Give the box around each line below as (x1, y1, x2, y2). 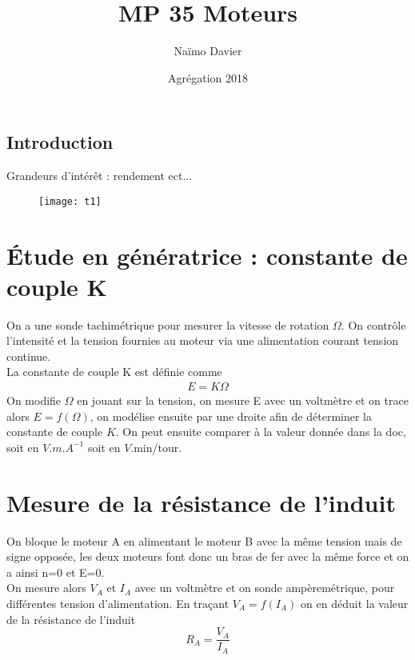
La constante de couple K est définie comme (6, 363, 222, 380)
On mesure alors (6, 579, 86, 596)
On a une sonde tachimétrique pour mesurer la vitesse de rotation (6, 316, 329, 333)
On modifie (6, 392, 62, 409)
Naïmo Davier (174, 42, 242, 59)
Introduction (6, 130, 114, 154)
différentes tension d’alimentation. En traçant (6, 594, 229, 611)
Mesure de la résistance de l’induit (6, 486, 396, 518)
